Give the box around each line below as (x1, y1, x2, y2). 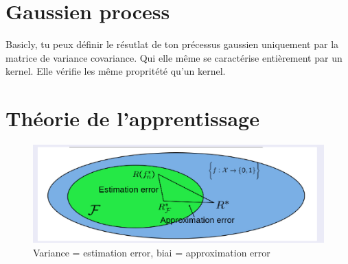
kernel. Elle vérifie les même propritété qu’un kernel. (5, 64, 226, 78)
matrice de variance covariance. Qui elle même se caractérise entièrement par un (5, 50, 343, 64)
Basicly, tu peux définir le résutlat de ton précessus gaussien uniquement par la (5, 37, 339, 51)
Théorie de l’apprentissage (5, 104, 259, 132)
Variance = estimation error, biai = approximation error (33, 245, 270, 259)
